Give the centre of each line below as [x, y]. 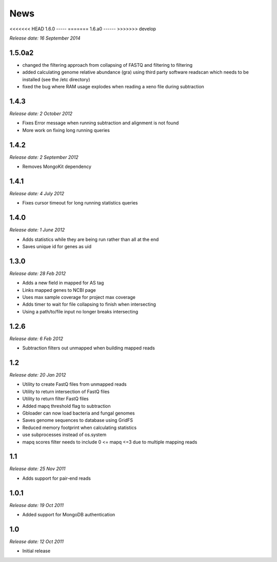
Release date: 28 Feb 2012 [38, 273]
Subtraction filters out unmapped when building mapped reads [88, 348]
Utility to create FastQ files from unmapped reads [74, 384]
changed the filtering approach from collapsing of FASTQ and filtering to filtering [107, 65]
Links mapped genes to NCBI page [59, 290]
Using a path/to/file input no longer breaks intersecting [80, 311]
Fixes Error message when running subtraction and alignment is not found [101, 123]
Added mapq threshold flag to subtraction [67, 406]
